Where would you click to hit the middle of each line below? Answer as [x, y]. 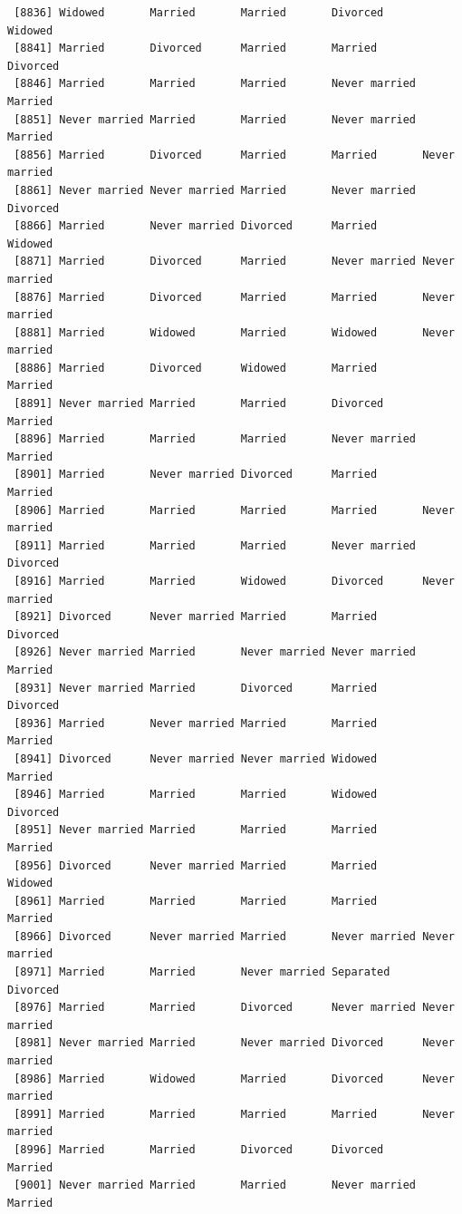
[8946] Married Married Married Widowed [196, 795]
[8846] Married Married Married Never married [215, 84]
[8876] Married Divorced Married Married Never [234, 297]
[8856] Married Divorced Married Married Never [234, 155]
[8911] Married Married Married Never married [215, 545]
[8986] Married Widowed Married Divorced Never [234, 1078]
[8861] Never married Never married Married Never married [215, 190]
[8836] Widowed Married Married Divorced [199, 13]
